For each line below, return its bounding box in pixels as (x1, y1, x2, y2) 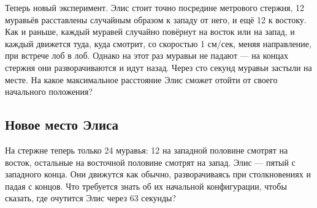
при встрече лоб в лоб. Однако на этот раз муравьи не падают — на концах (5, 49, 288, 62)
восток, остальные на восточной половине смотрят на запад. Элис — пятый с (5, 155, 296, 168)
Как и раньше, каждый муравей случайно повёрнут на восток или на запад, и (5, 25, 295, 38)
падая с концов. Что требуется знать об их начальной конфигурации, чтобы (5, 179, 287, 192)
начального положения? (5, 85, 93, 98)
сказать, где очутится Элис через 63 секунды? (5, 191, 177, 204)
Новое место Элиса (5, 115, 119, 134)
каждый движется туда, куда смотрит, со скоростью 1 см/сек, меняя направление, (5, 37, 311, 50)
